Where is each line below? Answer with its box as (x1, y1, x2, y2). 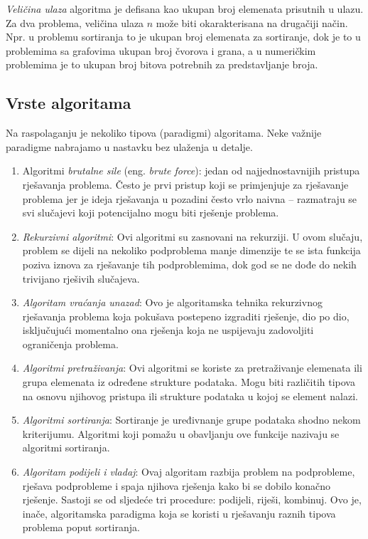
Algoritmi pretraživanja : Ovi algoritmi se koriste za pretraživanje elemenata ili (22, 360, 362, 375)
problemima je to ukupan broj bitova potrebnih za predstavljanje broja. (6, 57, 318, 72)
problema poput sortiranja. (22, 520, 140, 535)
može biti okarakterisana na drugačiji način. (156, 15, 348, 30)
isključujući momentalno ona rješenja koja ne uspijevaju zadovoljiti (22, 323, 314, 337)
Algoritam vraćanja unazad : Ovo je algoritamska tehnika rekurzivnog (22, 295, 323, 310)
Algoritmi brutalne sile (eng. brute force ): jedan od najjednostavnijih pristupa (22, 163, 360, 178)
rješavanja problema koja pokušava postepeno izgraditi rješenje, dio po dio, (22, 308, 350, 323)
